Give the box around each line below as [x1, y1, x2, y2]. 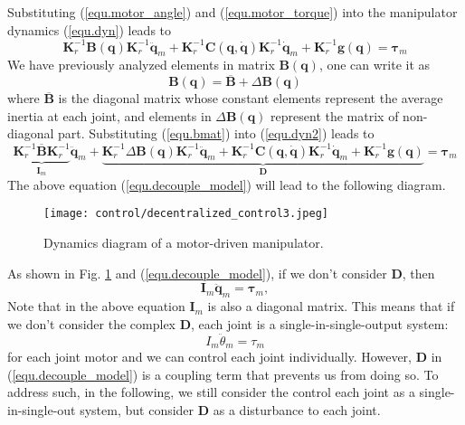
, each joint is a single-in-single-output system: [191, 314, 449, 333]
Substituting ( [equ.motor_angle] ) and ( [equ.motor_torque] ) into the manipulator [7, 3, 458, 21]
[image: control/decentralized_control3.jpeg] [43, 207, 328, 221]
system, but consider [80, 400, 195, 419]
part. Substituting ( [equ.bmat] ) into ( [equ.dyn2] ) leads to [58, 124, 375, 143]
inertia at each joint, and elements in [7, 106, 212, 125]
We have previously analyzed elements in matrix [7, 55, 275, 74]
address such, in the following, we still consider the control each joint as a [7, 382, 415, 401]
